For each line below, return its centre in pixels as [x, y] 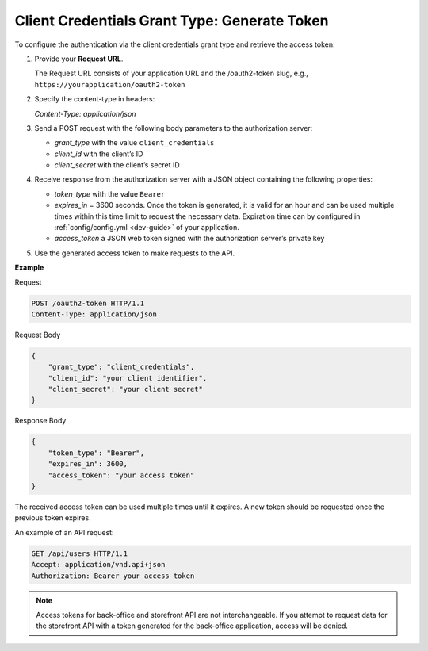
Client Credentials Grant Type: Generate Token [172, 21]
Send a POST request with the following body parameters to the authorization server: [174, 128]
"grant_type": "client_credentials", [121, 367]
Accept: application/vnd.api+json [98, 565]
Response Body [40, 421]
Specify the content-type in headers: [95, 99]
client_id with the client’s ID [99, 154]
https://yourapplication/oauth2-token [110, 84]
